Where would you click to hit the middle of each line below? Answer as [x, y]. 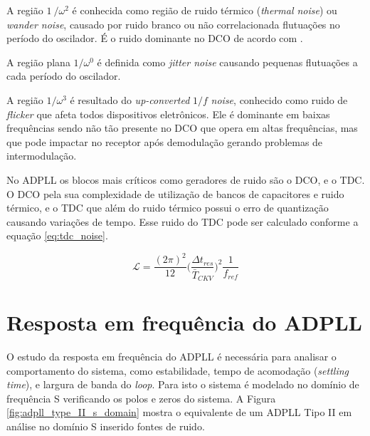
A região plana [38, 62]
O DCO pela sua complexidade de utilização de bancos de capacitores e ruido [175, 193]
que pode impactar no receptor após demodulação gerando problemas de [165, 141]
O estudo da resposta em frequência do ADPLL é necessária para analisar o [171, 357]
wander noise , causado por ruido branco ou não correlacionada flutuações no [173, 24]
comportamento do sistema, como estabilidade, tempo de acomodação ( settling [178, 370]
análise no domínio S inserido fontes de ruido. [106, 426]
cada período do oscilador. [64, 76]
